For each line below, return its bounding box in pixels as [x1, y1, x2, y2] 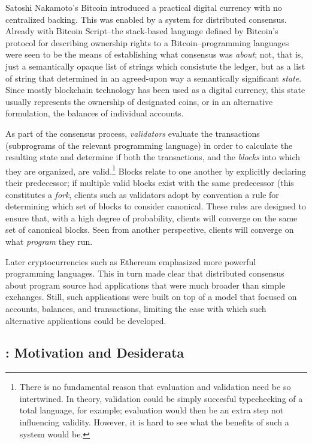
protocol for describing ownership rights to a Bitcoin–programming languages [5, 36, 289, 49]
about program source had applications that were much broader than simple [5, 278, 286, 291]
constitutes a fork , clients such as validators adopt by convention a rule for [5, 188, 279, 200]
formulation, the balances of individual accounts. [5, 107, 184, 119]
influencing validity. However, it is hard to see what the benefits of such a [19, 416, 289, 428]
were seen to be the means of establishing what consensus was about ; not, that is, [5, 48, 304, 61]
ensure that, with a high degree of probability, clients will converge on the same [5, 211, 298, 224]
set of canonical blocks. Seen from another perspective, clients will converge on [5, 223, 294, 236]
